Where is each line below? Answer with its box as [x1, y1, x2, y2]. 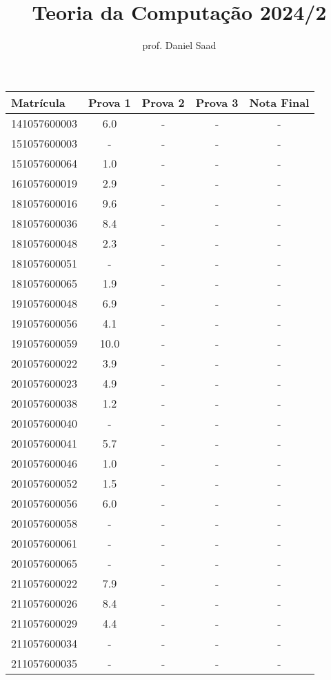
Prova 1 [88, 94, 131, 110]
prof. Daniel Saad [142, 38, 217, 52]
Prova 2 [141, 94, 185, 110]
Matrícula [11, 94, 66, 110]
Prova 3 [195, 94, 239, 110]
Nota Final [249, 94, 310, 110]
